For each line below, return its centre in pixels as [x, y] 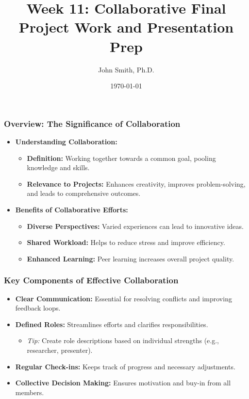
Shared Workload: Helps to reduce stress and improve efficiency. [126, 242]
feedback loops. [38, 308]
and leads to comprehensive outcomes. [84, 193]
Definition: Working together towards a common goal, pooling [121, 158]
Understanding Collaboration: [66, 141]
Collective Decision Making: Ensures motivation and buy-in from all [123, 383]
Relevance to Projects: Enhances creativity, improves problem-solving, [136, 183]
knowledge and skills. [58, 167]
